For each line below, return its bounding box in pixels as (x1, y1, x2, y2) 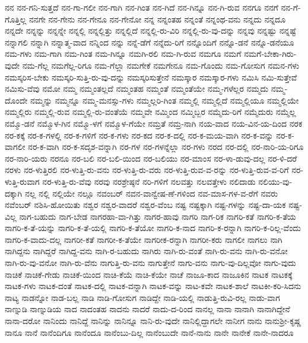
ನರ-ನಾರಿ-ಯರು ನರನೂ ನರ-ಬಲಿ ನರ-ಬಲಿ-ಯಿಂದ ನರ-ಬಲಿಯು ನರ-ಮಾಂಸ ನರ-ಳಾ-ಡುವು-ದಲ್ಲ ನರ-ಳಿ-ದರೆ (5, 152, 297, 164)
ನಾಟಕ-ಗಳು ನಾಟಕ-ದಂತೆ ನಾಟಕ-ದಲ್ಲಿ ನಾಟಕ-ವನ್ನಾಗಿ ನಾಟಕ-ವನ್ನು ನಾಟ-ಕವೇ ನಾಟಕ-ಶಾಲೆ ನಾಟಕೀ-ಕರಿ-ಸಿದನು (5, 280, 301, 292)
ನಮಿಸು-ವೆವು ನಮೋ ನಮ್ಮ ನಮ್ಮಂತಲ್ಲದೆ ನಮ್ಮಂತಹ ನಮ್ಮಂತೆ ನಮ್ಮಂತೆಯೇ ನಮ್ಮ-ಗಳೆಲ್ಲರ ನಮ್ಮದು (5, 82, 269, 95)
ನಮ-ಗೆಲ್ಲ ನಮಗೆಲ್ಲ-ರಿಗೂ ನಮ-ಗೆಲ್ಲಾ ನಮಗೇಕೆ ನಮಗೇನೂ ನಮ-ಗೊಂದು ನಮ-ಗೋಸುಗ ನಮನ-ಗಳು (22, 59, 300, 71)
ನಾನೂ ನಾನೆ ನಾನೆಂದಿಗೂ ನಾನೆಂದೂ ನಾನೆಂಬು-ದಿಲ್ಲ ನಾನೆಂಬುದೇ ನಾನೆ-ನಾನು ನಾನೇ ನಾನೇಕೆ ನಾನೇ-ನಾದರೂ (5, 326, 294, 338)
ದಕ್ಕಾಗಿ (5, 187, 23, 199)
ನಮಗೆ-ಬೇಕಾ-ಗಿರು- (244, 47, 297, 60)
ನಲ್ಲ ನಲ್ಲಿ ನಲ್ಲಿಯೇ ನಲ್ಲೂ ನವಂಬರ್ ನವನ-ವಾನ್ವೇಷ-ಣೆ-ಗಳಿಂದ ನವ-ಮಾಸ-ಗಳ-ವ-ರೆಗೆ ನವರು (24, 187, 278, 199)
